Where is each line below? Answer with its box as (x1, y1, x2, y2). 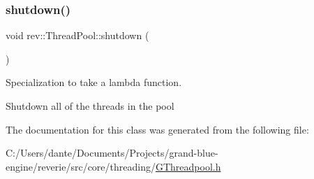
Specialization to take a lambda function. (6, 75, 182, 89)
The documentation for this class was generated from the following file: (6, 122, 309, 136)
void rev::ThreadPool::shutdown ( (6, 28, 149, 43)
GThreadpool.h (155, 159, 221, 173)
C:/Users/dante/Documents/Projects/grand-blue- (6, 145, 218, 160)
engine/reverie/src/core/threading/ (6, 159, 156, 173)
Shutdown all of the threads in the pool (6, 99, 174, 113)
